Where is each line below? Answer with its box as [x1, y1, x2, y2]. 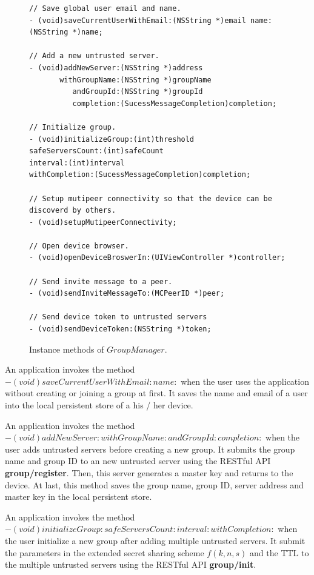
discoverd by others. [29, 206, 116, 215]
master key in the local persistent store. [5, 490, 152, 503]
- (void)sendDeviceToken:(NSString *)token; [29, 325, 212, 334]
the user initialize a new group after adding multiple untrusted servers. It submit [5, 534, 306, 547]
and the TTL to [250, 546, 309, 559]
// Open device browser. [29, 241, 129, 250]
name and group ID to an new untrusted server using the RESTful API [5, 454, 271, 467]
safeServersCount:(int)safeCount [29, 147, 164, 156]
